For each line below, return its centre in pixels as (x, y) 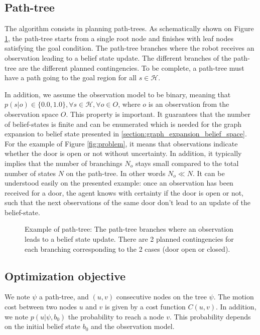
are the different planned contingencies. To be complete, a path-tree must (132, 67)
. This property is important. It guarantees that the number (158, 114)
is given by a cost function (145, 307)
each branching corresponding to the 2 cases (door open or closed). (127, 248)
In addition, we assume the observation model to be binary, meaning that (118, 94)
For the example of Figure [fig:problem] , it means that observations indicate (121, 143)
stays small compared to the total (187, 163)
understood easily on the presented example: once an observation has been (119, 183)
